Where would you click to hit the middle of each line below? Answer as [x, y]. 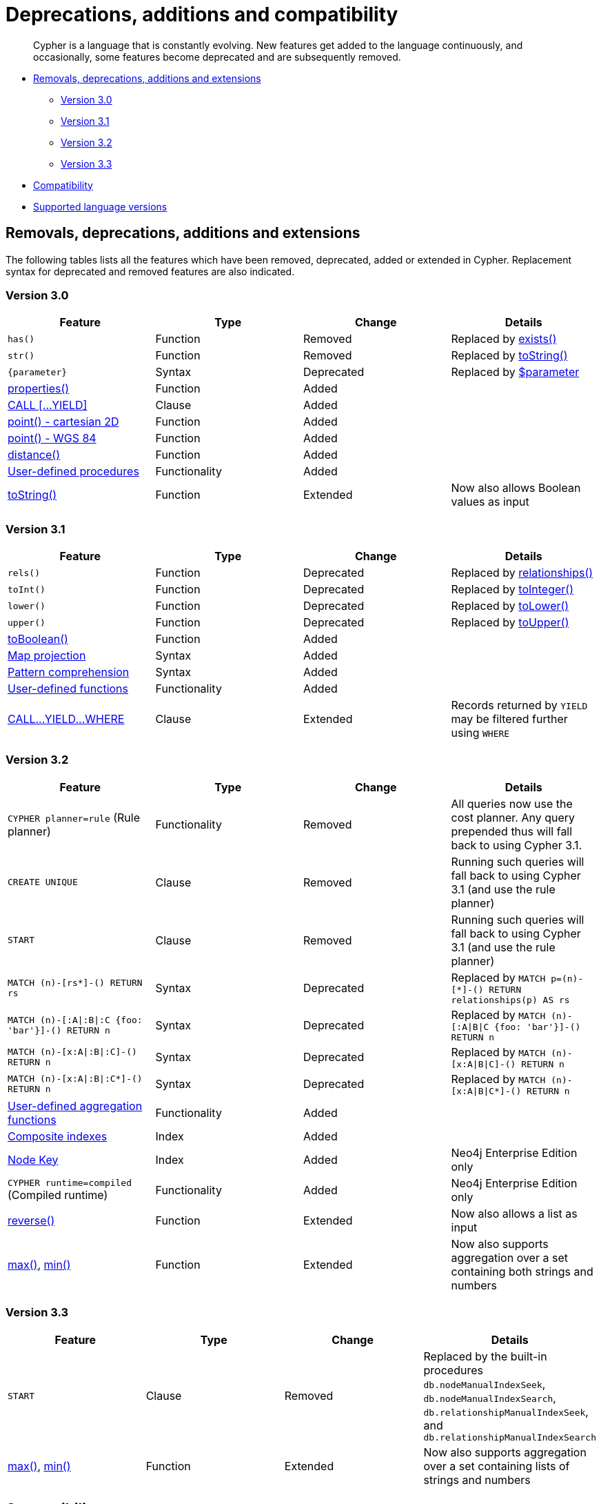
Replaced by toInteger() [512, 590]
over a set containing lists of [497, 1466]
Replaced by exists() [504, 339]
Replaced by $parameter [515, 372]
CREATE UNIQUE [43, 882]
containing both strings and [522, 1271]
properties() [39, 389]
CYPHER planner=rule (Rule [74, 817]
